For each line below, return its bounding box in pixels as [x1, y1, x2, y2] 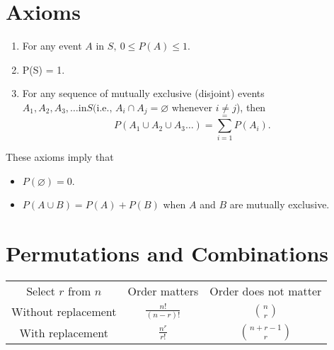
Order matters [127, 282, 199, 299]
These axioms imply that [6, 149, 114, 164]
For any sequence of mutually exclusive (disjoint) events [22, 86, 265, 101]
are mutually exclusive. [229, 197, 330, 212]
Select [26, 282, 56, 299]
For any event [22, 38, 82, 53]
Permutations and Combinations [6, 238, 328, 267]
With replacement [19, 324, 108, 341]
